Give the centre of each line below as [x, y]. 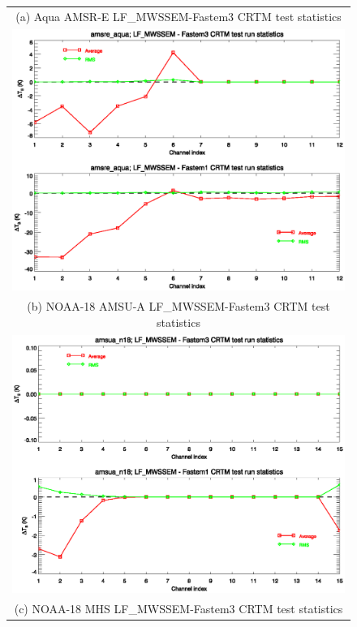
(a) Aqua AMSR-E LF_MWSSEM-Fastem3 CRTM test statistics [178, 16]
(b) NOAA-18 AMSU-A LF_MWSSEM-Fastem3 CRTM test [178, 306]
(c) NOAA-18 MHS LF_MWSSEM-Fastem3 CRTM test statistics [178, 608]
